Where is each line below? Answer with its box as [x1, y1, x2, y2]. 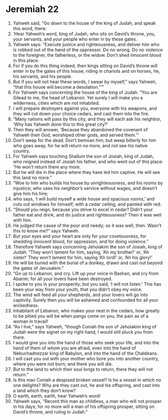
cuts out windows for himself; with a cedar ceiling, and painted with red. [12, 201, 162, 207]
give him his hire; [12, 190, 48, 196]
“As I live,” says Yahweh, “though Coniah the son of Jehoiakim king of [12, 323, 156, 329]
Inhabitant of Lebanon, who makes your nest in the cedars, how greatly [12, 307, 160, 314]
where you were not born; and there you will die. [12, 361, 113, 367]
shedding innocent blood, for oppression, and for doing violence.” [12, 238, 149, 244]
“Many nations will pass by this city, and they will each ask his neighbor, [12, 116, 161, 122]
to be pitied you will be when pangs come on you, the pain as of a [12, 313, 149, 319]
